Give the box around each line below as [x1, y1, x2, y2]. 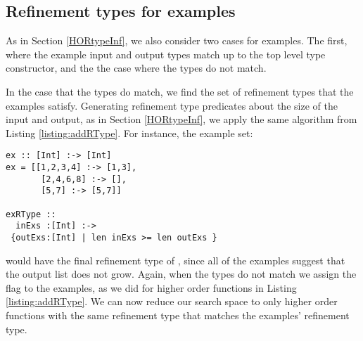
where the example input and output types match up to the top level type [6, 46, 326, 61]
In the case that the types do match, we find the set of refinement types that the [6, 84, 354, 98]
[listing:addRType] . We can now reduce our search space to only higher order [6, 294, 338, 309]
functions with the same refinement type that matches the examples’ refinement [6, 307, 350, 322]
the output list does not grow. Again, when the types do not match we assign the [6, 266, 357, 281]
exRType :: [6, 209, 56, 219]
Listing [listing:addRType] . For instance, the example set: [6, 125, 253, 140]
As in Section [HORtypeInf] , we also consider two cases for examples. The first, [6, 33, 348, 48]
